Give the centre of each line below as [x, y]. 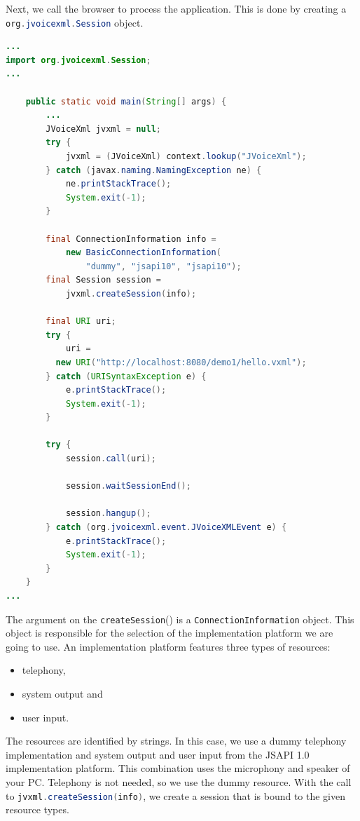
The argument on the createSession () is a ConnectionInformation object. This [180, 619]
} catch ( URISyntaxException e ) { [126, 376]
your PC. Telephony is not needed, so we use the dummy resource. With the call [179, 782]
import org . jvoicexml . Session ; [78, 60]
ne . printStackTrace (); [118, 184]
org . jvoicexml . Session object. [75, 22]
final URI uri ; [81, 321]
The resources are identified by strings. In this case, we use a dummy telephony [176, 741]
